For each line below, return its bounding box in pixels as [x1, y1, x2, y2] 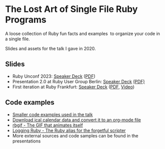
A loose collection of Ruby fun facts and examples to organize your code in [5, 30, 161, 36]
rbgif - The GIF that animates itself [12, 122, 83, 128]
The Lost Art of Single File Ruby [5, 3, 138, 15]
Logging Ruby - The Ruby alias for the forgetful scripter [12, 127, 126, 133]
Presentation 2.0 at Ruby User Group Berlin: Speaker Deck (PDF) [12, 78, 145, 84]
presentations [12, 138, 41, 144]
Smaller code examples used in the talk [12, 111, 93, 118]
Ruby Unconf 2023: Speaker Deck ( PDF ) [12, 73, 96, 79]
